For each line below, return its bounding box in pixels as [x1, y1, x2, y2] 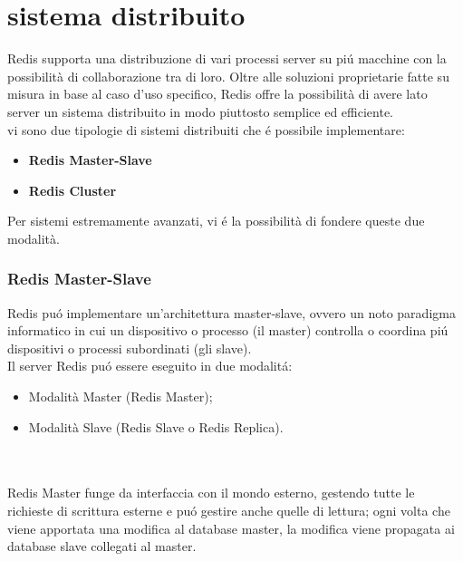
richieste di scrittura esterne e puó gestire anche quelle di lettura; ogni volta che [7, 501, 450, 520]
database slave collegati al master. [7, 537, 197, 556]
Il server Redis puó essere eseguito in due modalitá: [7, 356, 293, 375]
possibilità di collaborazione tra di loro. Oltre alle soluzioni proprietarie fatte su [7, 66, 449, 85]
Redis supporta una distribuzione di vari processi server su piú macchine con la [7, 49, 447, 68]
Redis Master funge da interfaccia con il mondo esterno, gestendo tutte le [7, 483, 415, 502]
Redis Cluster [28, 180, 117, 199]
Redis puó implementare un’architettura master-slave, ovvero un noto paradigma [7, 303, 456, 322]
